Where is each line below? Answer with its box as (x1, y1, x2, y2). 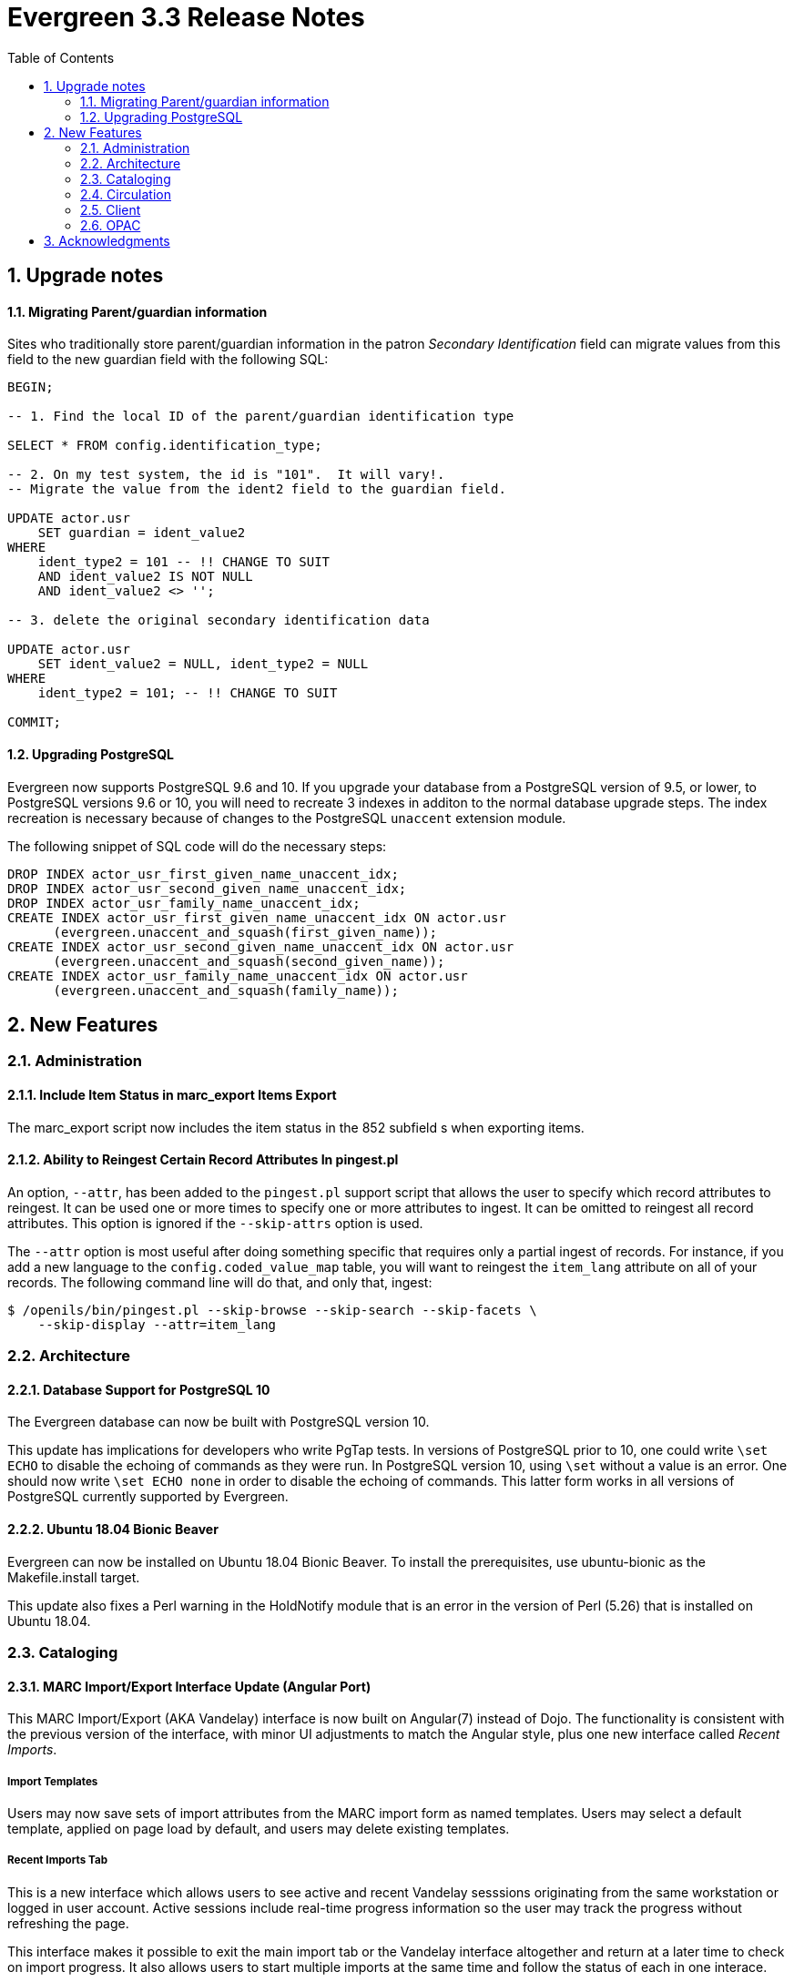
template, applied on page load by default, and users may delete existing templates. (7, 1821, 510, 1837)
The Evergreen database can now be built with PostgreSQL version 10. (7, 1414, 430, 1430)
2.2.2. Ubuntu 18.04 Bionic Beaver (7, 1521, 219, 1538)
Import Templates (7, 1774, 98, 1788)
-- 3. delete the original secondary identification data (7, 613, 430, 628)
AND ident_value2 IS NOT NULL (37, 569, 253, 584)
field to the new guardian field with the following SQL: (7, 351, 329, 368)
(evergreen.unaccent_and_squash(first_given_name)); (53, 924, 438, 940)
